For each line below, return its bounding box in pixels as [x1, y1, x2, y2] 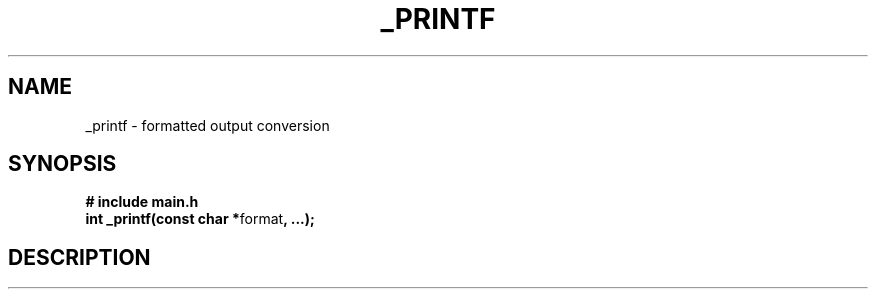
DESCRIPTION [8, 244, 151, 270]
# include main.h [85, 193, 199, 211]
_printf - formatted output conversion [85, 116, 330, 134]
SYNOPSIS [8, 151, 117, 177]
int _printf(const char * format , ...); [85, 210, 315, 228]
